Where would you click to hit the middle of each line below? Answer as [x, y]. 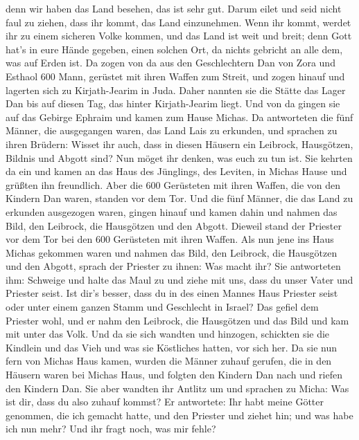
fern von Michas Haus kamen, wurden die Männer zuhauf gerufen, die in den [169, 361]
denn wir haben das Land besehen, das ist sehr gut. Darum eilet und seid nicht [174, 8]
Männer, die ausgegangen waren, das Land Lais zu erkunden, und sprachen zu [172, 130]
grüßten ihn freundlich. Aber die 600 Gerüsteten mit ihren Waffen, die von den [173, 184]
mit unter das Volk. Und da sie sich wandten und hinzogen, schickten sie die [168, 334]
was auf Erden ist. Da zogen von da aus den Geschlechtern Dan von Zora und [170, 63]
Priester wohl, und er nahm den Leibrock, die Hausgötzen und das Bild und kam [177, 320]
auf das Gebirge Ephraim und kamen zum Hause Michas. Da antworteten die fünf [179, 117]
